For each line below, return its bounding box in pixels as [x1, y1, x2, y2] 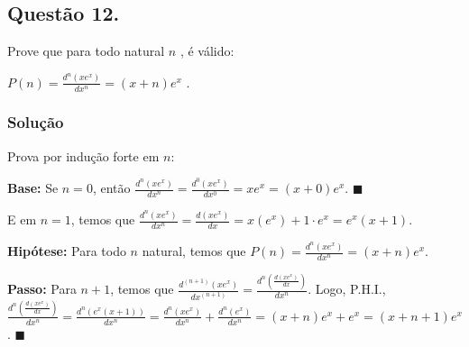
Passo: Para [7, 279, 77, 298]
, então [92, 178, 131, 197]
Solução [7, 111, 64, 133]
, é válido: [179, 41, 234, 60]
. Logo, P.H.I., [308, 279, 386, 298]
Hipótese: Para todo [7, 242, 126, 260]
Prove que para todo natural [7, 41, 165, 60]
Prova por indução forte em [7, 146, 160, 165]
